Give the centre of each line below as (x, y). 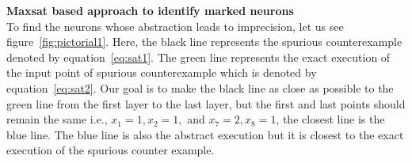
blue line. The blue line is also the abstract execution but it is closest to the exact (205, 134)
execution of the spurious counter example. (111, 150)
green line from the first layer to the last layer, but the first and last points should (206, 103)
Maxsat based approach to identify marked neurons (150, 10)
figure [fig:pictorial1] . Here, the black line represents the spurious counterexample (204, 42)
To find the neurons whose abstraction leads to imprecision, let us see (175, 26)
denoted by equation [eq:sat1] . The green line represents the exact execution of (198, 57)
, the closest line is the (330, 119)
